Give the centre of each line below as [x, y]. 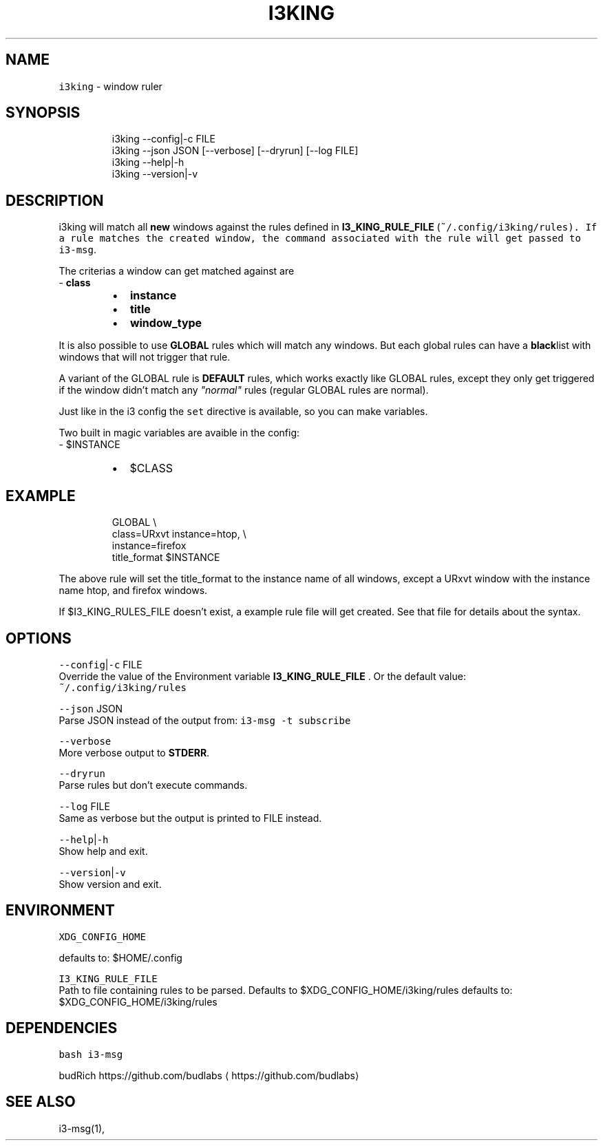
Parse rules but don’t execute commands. [153, 785]
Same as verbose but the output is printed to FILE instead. [190, 818]
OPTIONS [39, 638]
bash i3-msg [91, 1054]
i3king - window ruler [110, 86]
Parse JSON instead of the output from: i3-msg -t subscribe [205, 720]
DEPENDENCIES [62, 1028]
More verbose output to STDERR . [134, 752]
